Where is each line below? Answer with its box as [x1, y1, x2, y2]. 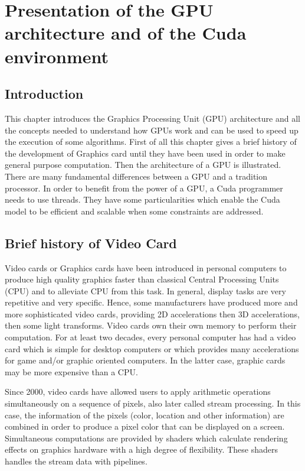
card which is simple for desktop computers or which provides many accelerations [5, 342, 299, 355]
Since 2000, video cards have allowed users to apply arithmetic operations [5, 385, 271, 398]
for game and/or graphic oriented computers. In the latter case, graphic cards [5, 354, 286, 366]
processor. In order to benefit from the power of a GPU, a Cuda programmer [5, 181, 283, 194]
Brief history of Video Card [5, 233, 177, 252]
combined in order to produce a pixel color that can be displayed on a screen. [5, 420, 285, 433]
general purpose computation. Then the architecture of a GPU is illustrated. [5, 158, 281, 171]
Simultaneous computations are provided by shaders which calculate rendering [5, 431, 288, 444]
